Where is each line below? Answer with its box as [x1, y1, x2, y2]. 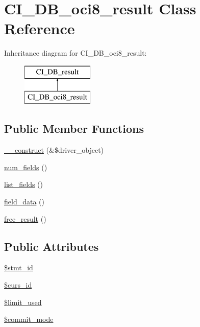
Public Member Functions [4, 121, 144, 136]
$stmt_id [4, 262, 33, 273]
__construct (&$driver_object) [4, 145, 104, 155]
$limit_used [4, 296, 42, 307]
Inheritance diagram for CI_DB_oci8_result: [4, 48, 147, 58]
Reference [4, 18, 75, 39]
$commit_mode [4, 314, 54, 324]
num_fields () [4, 161, 47, 172]
